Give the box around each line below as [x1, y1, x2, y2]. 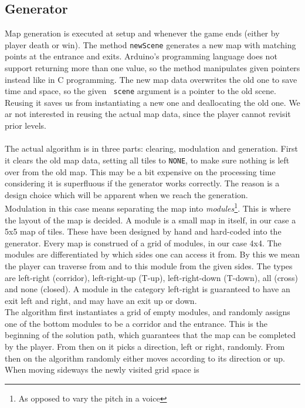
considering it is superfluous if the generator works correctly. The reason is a [5, 177, 280, 189]
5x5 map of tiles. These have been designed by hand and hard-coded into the [5, 225, 282, 238]
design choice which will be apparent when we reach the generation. [5, 188, 248, 200]
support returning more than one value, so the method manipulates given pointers [5, 62, 300, 74]
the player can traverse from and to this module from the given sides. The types [5, 259, 293, 272]
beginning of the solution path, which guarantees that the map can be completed [5, 329, 296, 341]
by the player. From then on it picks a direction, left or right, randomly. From [5, 340, 285, 353]
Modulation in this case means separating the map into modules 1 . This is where [5, 200, 291, 214]
